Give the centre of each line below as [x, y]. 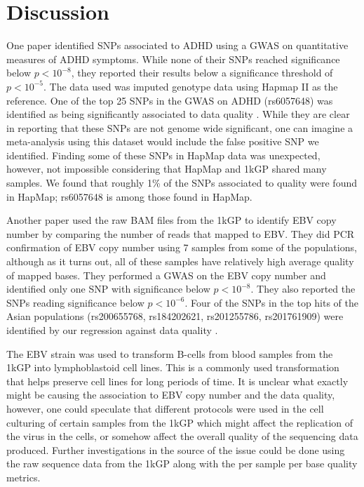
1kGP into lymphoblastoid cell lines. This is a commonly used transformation [173, 367]
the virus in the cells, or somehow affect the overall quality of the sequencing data [182, 436]
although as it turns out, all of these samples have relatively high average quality [180, 261]
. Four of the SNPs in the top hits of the [272, 302]
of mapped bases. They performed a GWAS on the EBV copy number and [166, 275]
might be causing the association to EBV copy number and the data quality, [171, 395]
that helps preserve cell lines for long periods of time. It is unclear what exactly [177, 381]
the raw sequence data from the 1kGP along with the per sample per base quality [182, 463]
